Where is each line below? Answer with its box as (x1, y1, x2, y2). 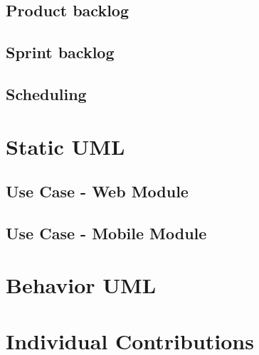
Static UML (6, 131, 125, 160)
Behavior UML (6, 271, 157, 300)
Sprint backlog (6, 41, 115, 63)
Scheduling (6, 82, 87, 104)
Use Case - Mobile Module (6, 222, 207, 244)
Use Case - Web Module (6, 180, 189, 202)
